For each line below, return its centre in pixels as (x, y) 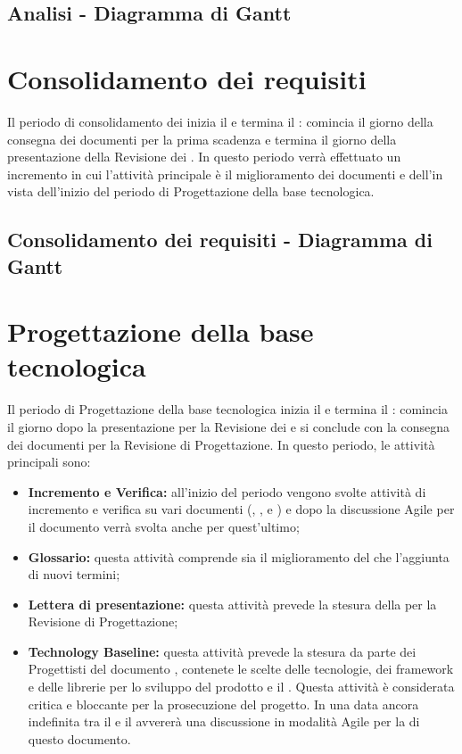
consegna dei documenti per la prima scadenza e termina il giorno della (202, 139)
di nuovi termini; (74, 574)
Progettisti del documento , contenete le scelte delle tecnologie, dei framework (241, 669)
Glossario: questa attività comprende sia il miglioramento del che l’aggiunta (239, 556)
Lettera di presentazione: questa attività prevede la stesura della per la (232, 604)
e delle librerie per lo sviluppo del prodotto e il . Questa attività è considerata (241, 687)
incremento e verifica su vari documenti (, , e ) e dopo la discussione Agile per (241, 509)
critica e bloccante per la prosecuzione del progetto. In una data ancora (223, 704)
